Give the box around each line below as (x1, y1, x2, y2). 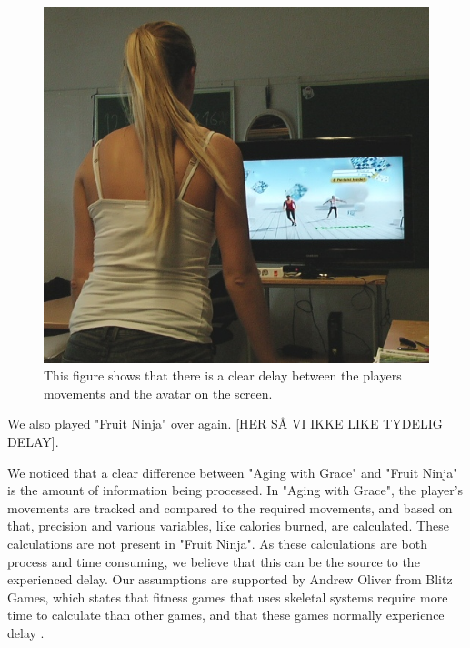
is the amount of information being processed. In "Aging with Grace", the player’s (7, 481, 464, 500)
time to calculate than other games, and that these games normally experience (7, 605, 445, 624)
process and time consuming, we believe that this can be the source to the (7, 552, 420, 571)
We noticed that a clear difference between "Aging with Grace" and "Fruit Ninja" (7, 462, 458, 481)
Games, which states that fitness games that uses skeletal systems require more (7, 587, 448, 606)
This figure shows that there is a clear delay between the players (44, 366, 402, 385)
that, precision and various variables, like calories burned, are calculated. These (7, 516, 449, 535)
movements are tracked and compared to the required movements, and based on (7, 498, 453, 517)
